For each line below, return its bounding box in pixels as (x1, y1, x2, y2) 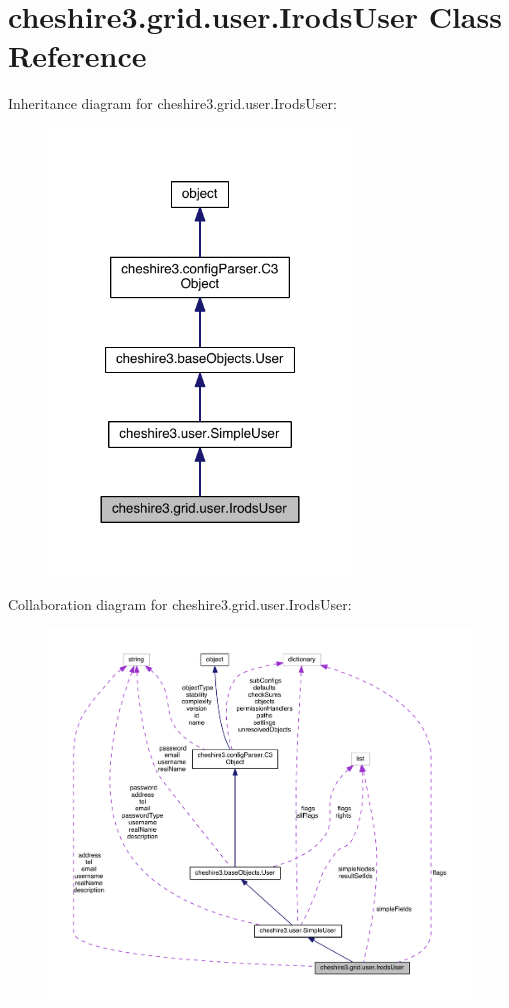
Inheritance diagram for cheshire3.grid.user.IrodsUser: (8, 93, 337, 114)
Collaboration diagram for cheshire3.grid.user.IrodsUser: (8, 593, 352, 614)
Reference (8, 35, 147, 76)
